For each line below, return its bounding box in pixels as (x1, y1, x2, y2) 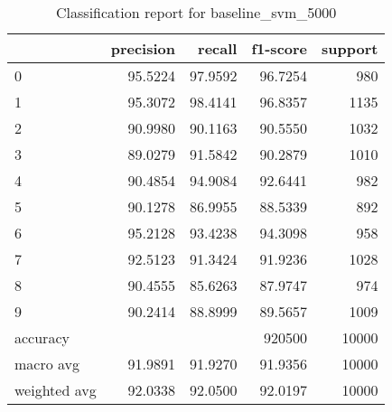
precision (110, 38, 175, 59)
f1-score (251, 38, 308, 59)
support (322, 38, 378, 59)
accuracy (14, 327, 70, 348)
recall (198, 38, 238, 59)
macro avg (14, 353, 80, 374)
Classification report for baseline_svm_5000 (56, 2, 337, 23)
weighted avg (14, 379, 97, 400)
